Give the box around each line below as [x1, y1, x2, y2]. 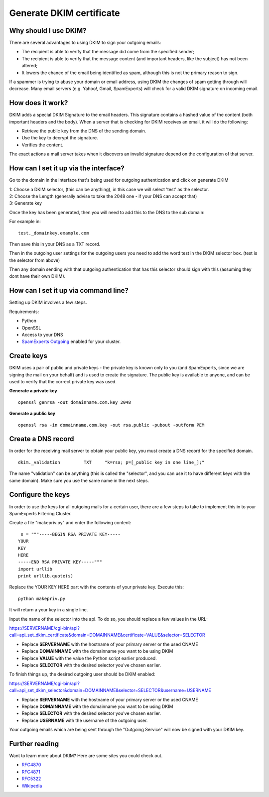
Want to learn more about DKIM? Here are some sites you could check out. [9, 753, 163, 759]
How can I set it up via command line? [9, 286, 129, 295]
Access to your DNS [21, 332, 63, 338]
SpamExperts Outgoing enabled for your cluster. [21, 339, 121, 344]
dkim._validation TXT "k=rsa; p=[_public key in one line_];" [18, 459, 205, 465]
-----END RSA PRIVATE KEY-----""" [18, 559, 102, 565]
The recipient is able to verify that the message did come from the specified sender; [21, 49, 194, 55]
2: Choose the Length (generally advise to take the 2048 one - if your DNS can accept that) [9, 193, 197, 199]
